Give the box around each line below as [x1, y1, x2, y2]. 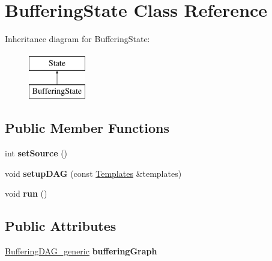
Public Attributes [5, 216, 116, 235]
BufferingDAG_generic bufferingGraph [5, 245, 157, 257]
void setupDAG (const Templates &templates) [5, 167, 182, 179]
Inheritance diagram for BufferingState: [5, 32, 150, 45]
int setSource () [5, 147, 68, 159]
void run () [5, 187, 47, 200]
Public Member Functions [5, 118, 169, 137]
